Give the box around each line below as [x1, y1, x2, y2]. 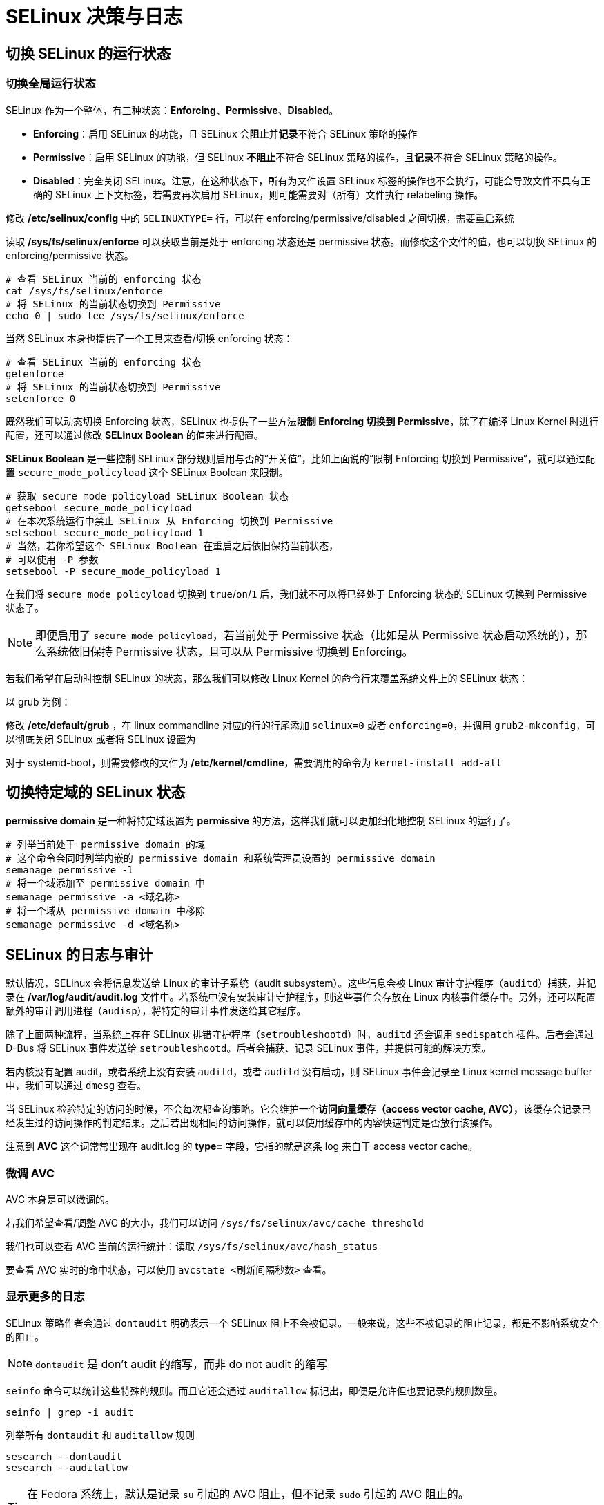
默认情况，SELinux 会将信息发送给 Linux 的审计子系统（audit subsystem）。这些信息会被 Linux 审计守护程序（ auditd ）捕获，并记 [6, 977, 596, 990]
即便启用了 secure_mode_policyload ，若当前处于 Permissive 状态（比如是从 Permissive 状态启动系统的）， [35, 627, 576, 642]
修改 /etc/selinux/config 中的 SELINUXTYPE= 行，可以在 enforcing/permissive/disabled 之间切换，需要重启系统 [6, 211, 514, 224]
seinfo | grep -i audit [6, 1406, 134, 1418]
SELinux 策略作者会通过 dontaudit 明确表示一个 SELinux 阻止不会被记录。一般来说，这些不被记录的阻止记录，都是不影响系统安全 [6, 1316, 599, 1329]
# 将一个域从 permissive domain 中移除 [6, 905, 206, 917]
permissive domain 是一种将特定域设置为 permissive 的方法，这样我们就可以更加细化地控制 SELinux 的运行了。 [6, 815, 516, 827]
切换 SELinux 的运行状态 [6, 44, 171, 62]
